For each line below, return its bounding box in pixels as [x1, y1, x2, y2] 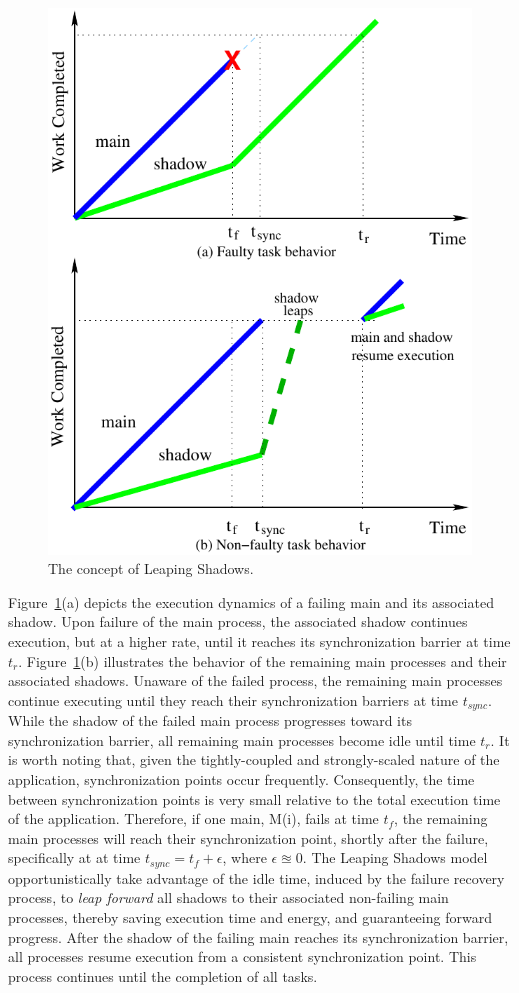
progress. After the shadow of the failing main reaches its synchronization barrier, [8, 926, 509, 947]
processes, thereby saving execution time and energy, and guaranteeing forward [8, 907, 492, 928]
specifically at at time [8, 847, 141, 868]
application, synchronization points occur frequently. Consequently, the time [8, 769, 475, 790]
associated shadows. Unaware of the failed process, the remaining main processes [8, 670, 503, 691]
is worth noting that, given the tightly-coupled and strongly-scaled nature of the [8, 749, 500, 770]
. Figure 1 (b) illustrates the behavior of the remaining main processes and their [18, 650, 507, 671]
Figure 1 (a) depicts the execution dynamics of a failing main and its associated [8, 591, 494, 612]
